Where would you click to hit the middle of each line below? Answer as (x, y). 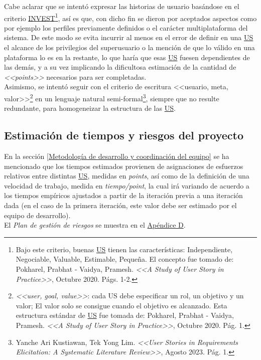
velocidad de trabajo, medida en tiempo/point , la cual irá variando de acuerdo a (127, 185)
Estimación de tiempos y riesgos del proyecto (124, 135)
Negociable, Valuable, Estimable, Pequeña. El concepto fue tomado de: (125, 259)
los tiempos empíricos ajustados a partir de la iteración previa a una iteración (123, 195)
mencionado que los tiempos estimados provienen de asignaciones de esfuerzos (124, 166)
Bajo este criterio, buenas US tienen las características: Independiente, (124, 249)
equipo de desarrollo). (37, 215)
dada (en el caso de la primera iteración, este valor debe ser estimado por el (120, 205)
